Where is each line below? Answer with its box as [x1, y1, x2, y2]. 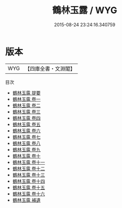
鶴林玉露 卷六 [12, 127, 41, 134]
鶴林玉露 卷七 [12, 134, 41, 140]
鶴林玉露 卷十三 [12, 172, 45, 178]
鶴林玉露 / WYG [52, 5, 117, 16]
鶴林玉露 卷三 [12, 109, 41, 115]
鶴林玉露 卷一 [12, 96, 41, 102]
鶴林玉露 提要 [12, 89, 41, 96]
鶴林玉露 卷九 [12, 146, 41, 152]
